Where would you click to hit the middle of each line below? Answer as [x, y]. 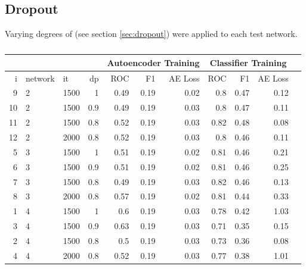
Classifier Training [248, 62]
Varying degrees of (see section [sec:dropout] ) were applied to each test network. [151, 34]
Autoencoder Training [153, 62]
